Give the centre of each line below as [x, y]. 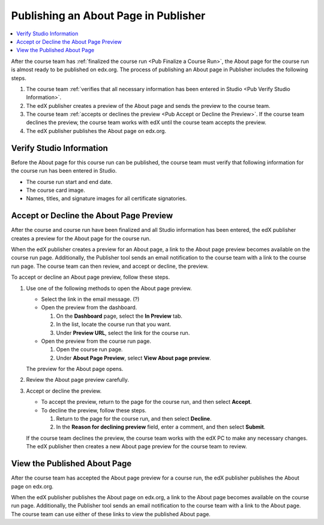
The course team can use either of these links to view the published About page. [111, 514]
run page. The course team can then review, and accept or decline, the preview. [110, 266]
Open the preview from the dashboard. [89, 307]
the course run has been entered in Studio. [64, 171]
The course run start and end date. [69, 182]
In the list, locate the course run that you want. [113, 324]
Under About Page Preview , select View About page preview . [133, 358]
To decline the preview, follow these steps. [94, 410]
